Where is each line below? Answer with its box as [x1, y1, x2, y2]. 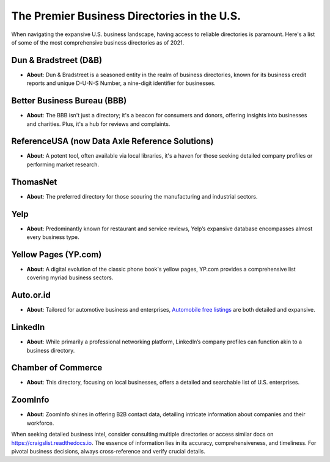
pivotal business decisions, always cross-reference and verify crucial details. [11, 447, 206, 455]
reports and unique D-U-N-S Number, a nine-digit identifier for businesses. [26, 79, 216, 87]
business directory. [26, 346, 75, 354]
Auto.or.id [11, 290, 51, 301]
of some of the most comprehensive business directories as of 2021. [11, 38, 185, 46]
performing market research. [26, 161, 100, 168]
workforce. [26, 419, 54, 427]
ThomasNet [11, 177, 57, 187]
